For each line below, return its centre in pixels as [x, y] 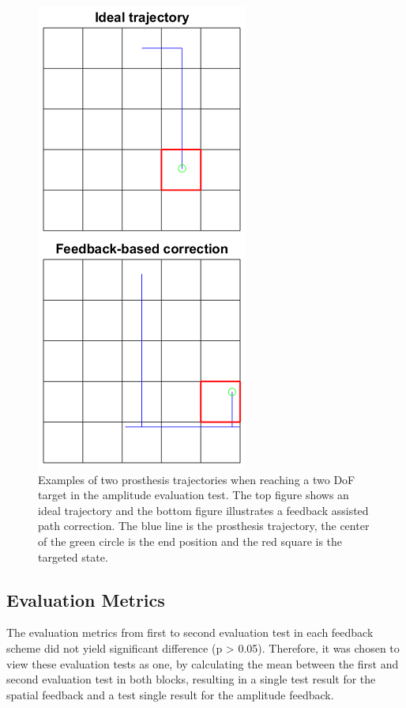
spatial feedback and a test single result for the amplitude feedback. [170, 694]
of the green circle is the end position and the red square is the [190, 541]
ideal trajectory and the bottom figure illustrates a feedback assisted [203, 510]
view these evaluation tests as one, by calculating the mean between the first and [203, 663]
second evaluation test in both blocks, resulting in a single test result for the [191, 679]
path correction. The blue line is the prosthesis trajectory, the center [204, 526]
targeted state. [73, 557]
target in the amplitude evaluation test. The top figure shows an [194, 495]
